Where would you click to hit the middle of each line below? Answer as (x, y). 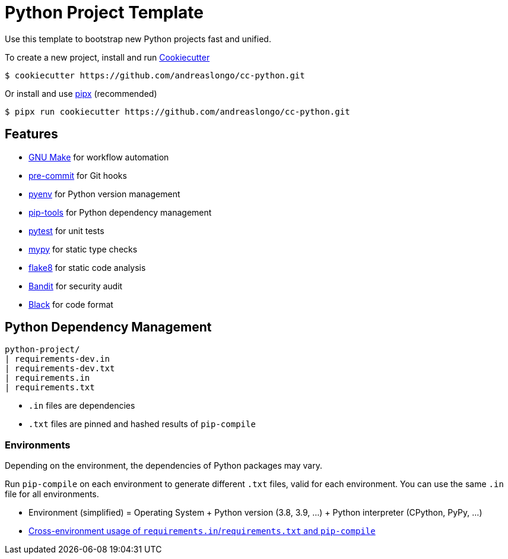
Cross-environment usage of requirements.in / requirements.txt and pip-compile (202, 531)
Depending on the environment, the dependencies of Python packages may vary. (163, 466)
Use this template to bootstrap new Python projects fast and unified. (138, 39)
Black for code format (71, 304)
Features (31, 134)
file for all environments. (52, 494)
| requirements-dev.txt (60, 369)
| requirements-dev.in (58, 359)
